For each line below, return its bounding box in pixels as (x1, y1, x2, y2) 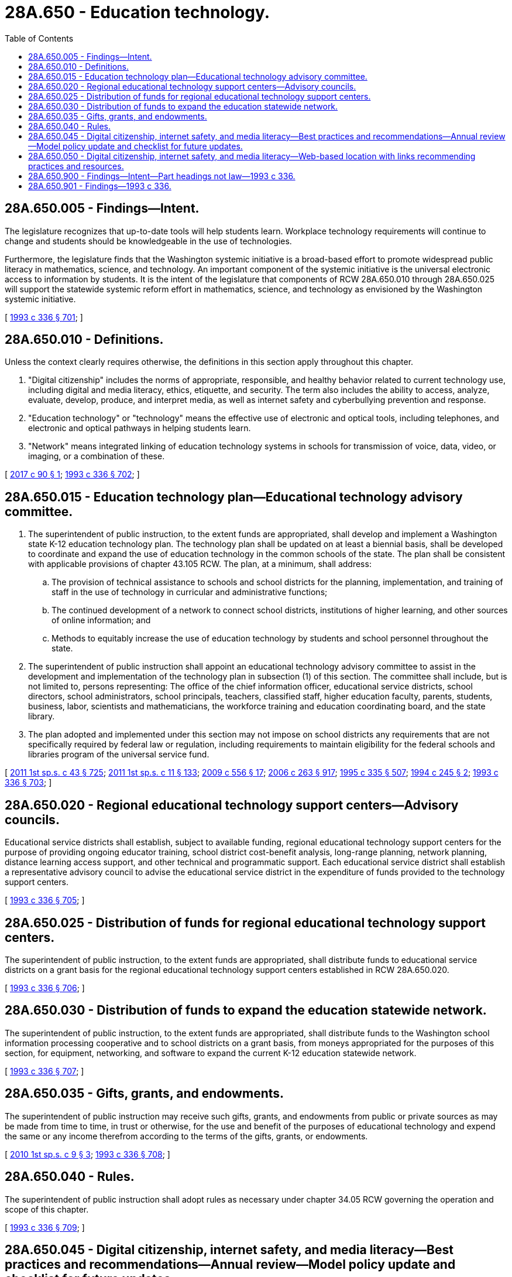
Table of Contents (5, 33, 74, 43)
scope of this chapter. (5, 1204, 89, 1214)
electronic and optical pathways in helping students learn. (28, 423, 251, 433)
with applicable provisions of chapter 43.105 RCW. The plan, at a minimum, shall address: (28, 559, 372, 569)
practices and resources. (28, 161, 124, 171)
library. (28, 711, 55, 722)
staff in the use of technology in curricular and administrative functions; (51, 587, 328, 597)
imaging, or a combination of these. (28, 451, 165, 462)
